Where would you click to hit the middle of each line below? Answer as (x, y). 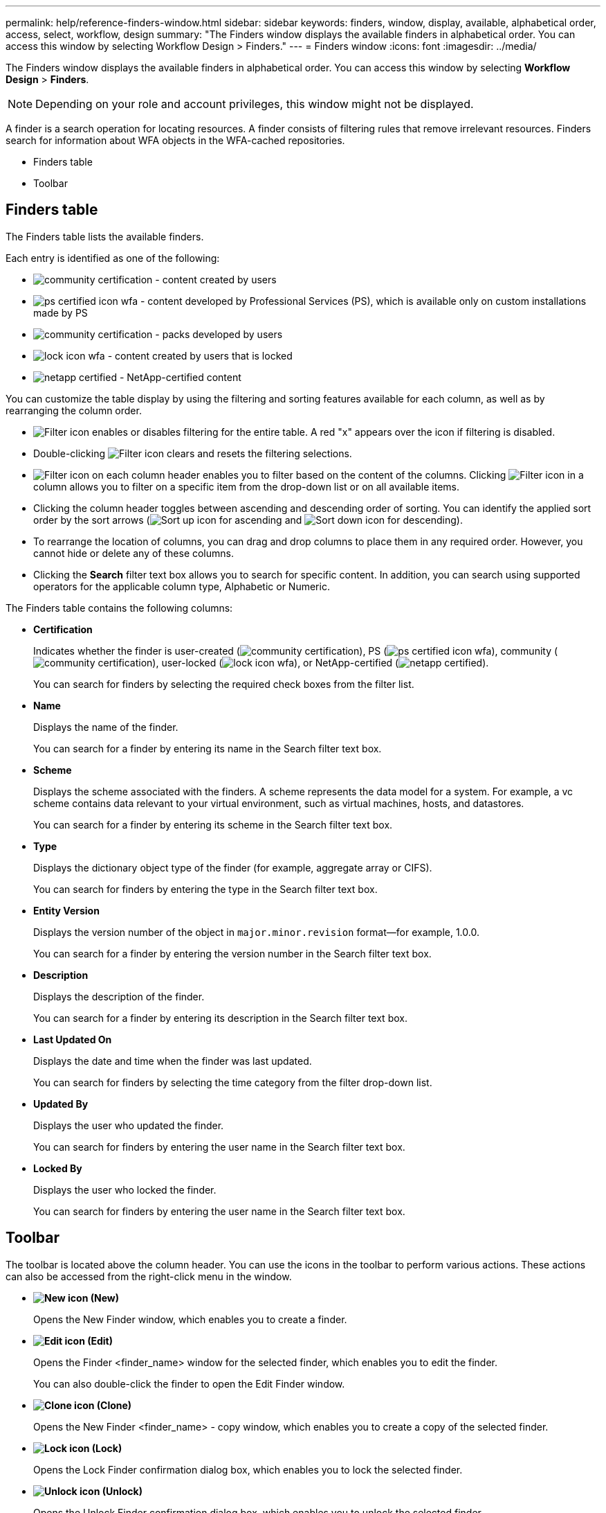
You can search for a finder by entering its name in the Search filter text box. (208, 748)
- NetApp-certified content (180, 377)
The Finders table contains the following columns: (119, 608)
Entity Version (66, 910)
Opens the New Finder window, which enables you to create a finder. (190, 1319)
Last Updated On (73, 1039)
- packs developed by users (219, 334)
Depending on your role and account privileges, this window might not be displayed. (255, 104)
